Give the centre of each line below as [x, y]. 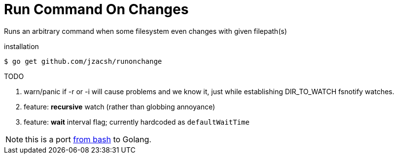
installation [21, 46]
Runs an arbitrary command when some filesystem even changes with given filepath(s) [145, 31]
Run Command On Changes [96, 9]
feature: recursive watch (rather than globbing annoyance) [120, 106]
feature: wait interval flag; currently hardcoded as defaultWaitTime [137, 122]
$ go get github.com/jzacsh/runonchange [83, 61]
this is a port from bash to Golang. [88, 139]
